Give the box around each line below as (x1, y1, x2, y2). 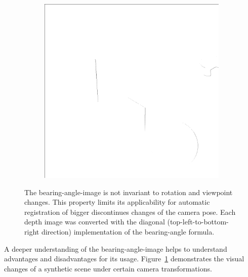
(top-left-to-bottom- (167, 216, 229, 227)
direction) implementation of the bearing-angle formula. (41, 226, 215, 237)
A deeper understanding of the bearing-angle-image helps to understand (4, 243, 227, 254)
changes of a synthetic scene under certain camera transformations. (4, 263, 212, 273)
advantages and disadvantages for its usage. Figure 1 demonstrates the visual (4, 253, 244, 264)
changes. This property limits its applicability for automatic (24, 197, 210, 207)
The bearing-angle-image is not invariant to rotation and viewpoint (24, 187, 233, 197)
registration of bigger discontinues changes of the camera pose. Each (24, 206, 236, 217)
